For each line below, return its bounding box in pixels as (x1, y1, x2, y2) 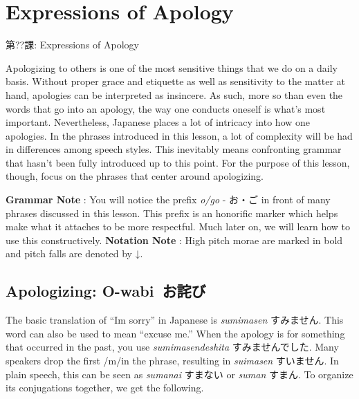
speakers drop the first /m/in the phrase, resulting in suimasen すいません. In (6, 353, 339, 368)
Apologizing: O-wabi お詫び (6, 280, 206, 301)
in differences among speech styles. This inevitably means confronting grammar (6, 142, 342, 156)
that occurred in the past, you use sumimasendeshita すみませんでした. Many (6, 340, 339, 354)
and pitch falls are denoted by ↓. (6, 246, 143, 261)
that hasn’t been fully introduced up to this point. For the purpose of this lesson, (6, 155, 350, 169)
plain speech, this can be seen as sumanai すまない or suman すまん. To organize (6, 366, 353, 381)
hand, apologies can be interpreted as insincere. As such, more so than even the (6, 87, 343, 102)
